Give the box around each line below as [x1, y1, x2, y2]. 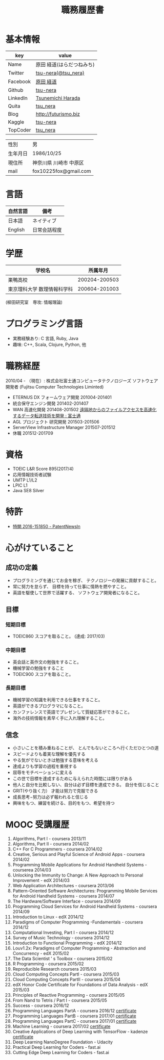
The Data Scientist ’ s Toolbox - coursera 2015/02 [12, 955, 113, 961]
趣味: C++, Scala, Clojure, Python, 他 [12, 342, 87, 347]
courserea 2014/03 [12, 867, 52, 873]
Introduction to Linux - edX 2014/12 [12, 914, 84, 920]
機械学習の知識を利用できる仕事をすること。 [12, 696, 103, 702]
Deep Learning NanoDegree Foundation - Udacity [12, 1039, 113, 1045]
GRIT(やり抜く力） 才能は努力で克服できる [12, 788, 98, 794]
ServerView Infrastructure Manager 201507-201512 [12, 424, 116, 430]
